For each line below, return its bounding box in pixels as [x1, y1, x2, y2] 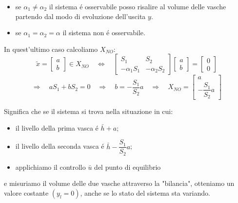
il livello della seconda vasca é [15, 141, 104, 151]
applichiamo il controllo [15, 161, 86, 172]
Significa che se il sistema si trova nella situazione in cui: [4, 106, 173, 116]
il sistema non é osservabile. [62, 27, 145, 38]
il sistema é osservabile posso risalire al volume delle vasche [49, 1, 226, 11]
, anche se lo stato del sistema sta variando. [80, 187, 210, 198]
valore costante [4, 187, 49, 198]
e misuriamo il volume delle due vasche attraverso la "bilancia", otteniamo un [4, 178, 235, 188]
